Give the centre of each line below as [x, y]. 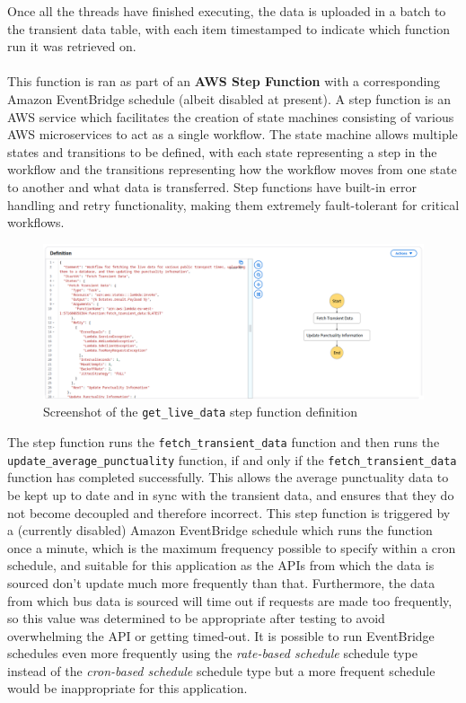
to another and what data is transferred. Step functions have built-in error [212, 186]
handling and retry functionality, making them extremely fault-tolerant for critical [233, 204]
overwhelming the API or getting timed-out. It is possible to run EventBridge [221, 635]
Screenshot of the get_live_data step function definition [200, 412]
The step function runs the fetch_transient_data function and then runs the [224, 442]
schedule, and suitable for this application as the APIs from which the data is [221, 565]
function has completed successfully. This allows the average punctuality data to [228, 477]
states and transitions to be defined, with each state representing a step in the [222, 151]
